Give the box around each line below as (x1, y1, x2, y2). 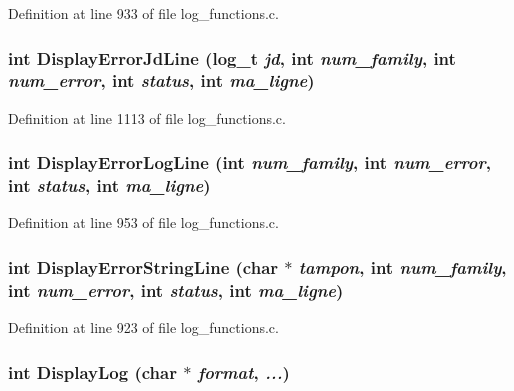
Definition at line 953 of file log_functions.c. (8, 212, 279, 233)
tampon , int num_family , (298, 254, 507, 279)
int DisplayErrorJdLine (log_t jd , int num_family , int (8, 45, 456, 70)
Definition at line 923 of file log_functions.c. (8, 317, 279, 338)
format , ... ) (197, 359, 290, 384)
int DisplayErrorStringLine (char (8, 254, 279, 279)
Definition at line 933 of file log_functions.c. (8, 3, 279, 23)
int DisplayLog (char (8, 359, 177, 384)
